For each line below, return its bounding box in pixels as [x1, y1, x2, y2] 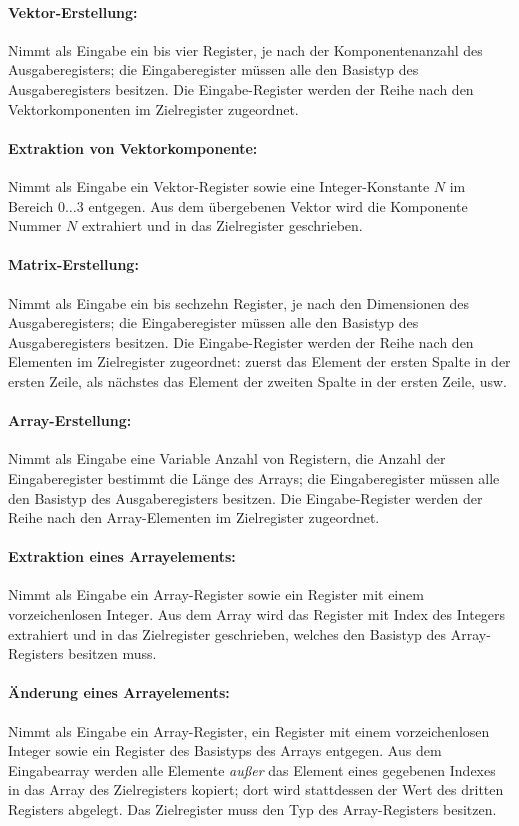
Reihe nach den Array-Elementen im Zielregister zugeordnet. [8, 507, 380, 528]
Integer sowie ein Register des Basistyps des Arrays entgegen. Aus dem [8, 740, 442, 761]
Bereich [8, 195, 54, 216]
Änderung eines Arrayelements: [8, 682, 230, 703]
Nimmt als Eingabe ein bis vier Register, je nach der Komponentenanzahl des [8, 39, 483, 60]
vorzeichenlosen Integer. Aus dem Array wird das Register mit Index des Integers [8, 604, 506, 625]
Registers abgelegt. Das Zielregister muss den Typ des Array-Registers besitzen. [8, 799, 497, 820]
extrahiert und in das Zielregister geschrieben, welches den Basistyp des [8, 623, 447, 644]
